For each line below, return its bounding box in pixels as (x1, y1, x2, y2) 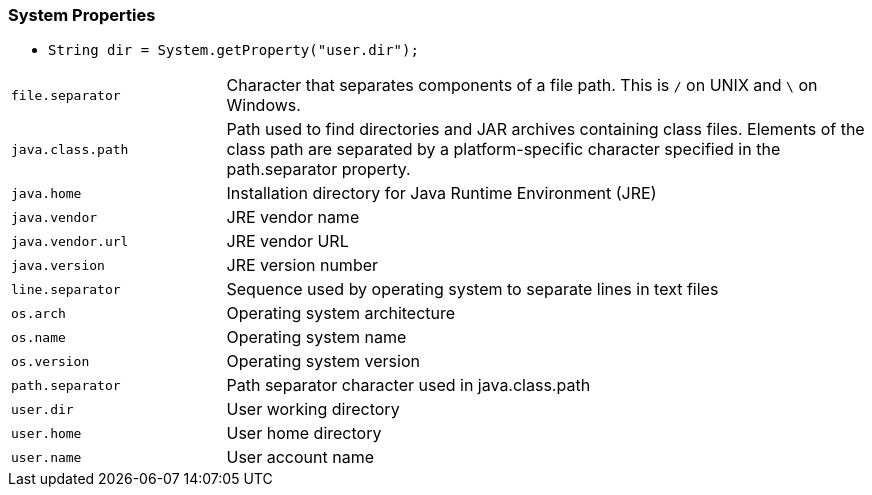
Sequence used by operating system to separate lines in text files (226, 279, 719, 300)
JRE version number (226, 255, 379, 276)
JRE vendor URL (226, 231, 349, 252)
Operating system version (226, 351, 420, 372)
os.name (11, 329, 66, 345)
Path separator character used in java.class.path (226, 375, 591, 396)
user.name (11, 449, 82, 465)
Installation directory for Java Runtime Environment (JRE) (226, 183, 657, 204)
